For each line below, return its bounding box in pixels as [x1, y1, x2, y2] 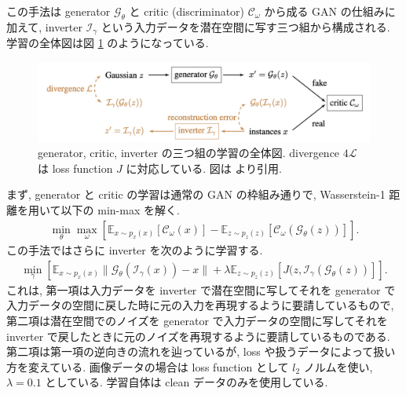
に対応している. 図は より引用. [126, 159, 282, 176]
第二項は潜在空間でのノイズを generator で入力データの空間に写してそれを [6, 312, 388, 328]
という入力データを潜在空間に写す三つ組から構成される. [101, 18, 390, 35]
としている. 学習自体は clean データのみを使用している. [45, 374, 328, 390]
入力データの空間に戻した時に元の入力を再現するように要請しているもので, [6, 297, 394, 313]
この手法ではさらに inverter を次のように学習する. [6, 241, 263, 258]
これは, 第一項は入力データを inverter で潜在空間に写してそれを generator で [6, 281, 396, 298]
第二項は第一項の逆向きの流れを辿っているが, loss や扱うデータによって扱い [6, 343, 396, 360]
